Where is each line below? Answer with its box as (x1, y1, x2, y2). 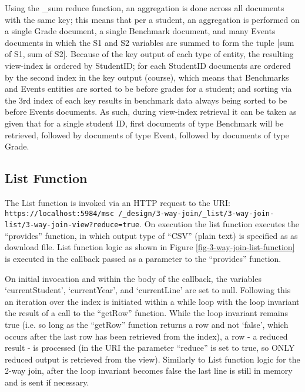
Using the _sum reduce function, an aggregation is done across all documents (5, 2, 284, 14)
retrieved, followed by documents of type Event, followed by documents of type (5, 128, 289, 141)
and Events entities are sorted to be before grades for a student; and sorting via (5, 82, 292, 95)
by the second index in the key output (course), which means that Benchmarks (5, 71, 289, 83)
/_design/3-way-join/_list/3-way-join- (118, 209, 274, 218)
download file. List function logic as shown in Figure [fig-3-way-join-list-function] (5, 241, 295, 253)
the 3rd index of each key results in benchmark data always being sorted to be (5, 94, 287, 106)
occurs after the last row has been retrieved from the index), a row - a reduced (5, 330, 288, 342)
